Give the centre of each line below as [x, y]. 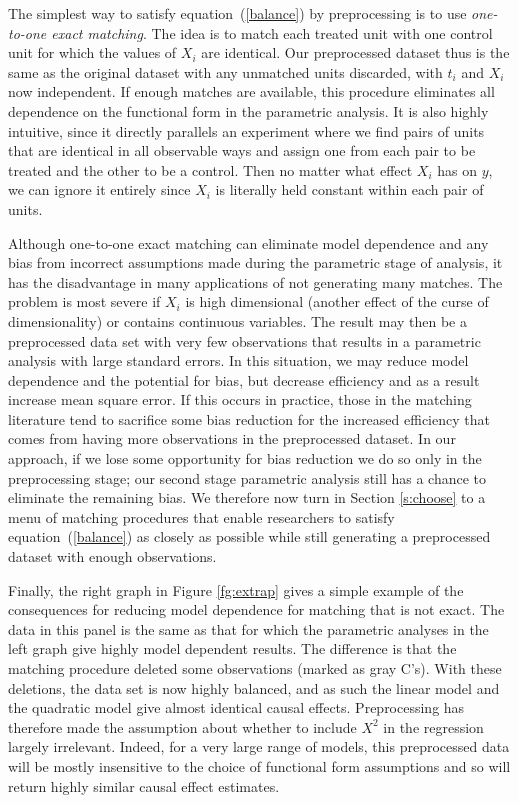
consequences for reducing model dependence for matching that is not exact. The [256, 609]
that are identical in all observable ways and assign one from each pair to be [242, 150]
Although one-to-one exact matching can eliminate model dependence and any [248, 242]
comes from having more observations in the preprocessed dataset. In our [232, 438]
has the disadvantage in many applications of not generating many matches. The [255, 281]
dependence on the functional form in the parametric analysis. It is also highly [248, 110]
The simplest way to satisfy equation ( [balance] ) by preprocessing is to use [237, 13]
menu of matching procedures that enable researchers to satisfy [201, 516]
